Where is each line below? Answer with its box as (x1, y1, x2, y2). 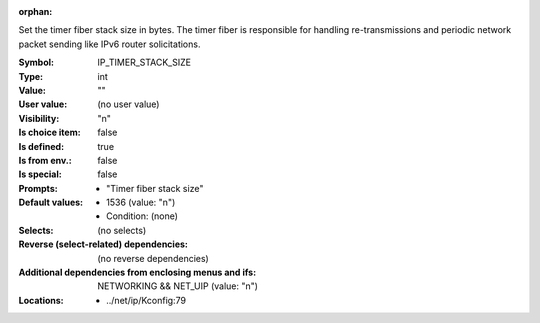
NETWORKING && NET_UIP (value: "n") (97, 280, 259, 292)
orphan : (18, 6, 53, 17)
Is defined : (18, 140, 65, 152)
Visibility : (18, 112, 60, 124)
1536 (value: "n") (106, 196, 176, 209)
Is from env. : (18, 154, 72, 166)
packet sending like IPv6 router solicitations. (18, 38, 201, 50)
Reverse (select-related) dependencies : (18, 238, 189, 250)
